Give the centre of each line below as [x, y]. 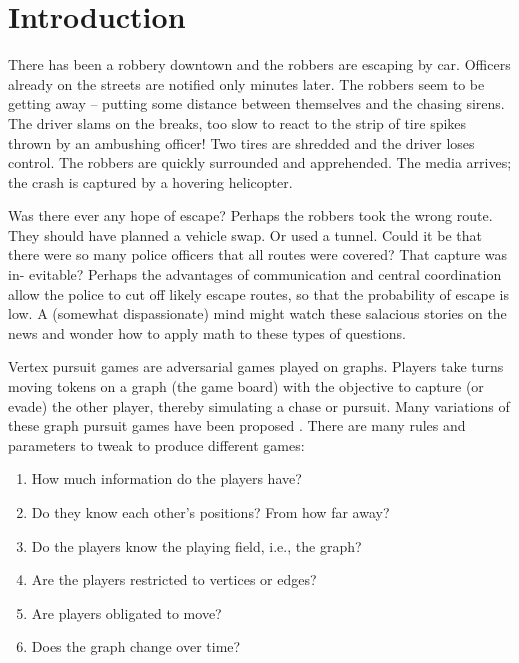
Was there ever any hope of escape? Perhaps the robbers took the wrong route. [250, 215]
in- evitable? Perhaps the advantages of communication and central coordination [255, 274]
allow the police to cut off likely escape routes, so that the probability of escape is [258, 293]
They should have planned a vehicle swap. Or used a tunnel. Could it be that [245, 234]
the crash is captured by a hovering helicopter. [150, 181]
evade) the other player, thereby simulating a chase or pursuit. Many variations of [259, 405]
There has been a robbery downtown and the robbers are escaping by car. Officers [259, 64]
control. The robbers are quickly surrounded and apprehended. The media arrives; [260, 162]
